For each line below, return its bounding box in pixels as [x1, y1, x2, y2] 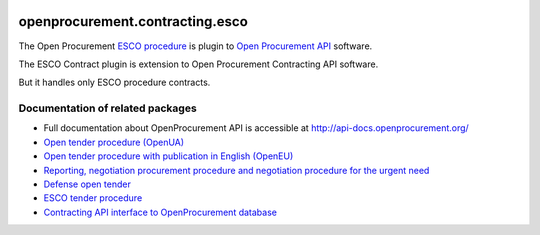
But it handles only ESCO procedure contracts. [18, 76, 211, 89]
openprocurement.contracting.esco [18, 13, 249, 30]
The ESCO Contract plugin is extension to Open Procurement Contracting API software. [18, 58, 379, 70]
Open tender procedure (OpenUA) [43, 136, 185, 148]
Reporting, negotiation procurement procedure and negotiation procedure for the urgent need [43, 164, 430, 176]
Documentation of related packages [18, 101, 197, 115]
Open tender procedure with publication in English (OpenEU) [43, 150, 294, 162]
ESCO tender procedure [43, 192, 143, 204]
